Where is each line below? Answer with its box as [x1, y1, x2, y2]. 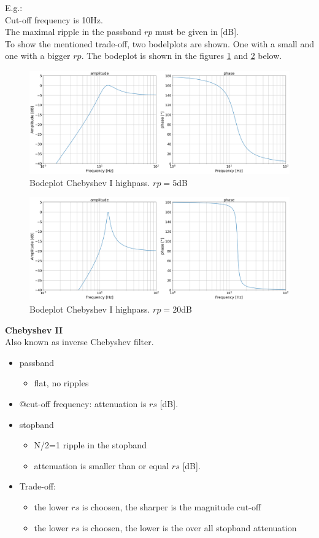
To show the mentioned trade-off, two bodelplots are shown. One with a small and [5, 37, 314, 50]
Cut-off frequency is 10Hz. [5, 13, 103, 26]
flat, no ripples [34, 376, 89, 389]
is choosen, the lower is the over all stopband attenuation [82, 521, 297, 534]
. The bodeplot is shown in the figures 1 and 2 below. [81, 49, 282, 62]
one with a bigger [5, 49, 71, 62]
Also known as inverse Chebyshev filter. [5, 335, 154, 348]
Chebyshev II [5, 323, 63, 336]
